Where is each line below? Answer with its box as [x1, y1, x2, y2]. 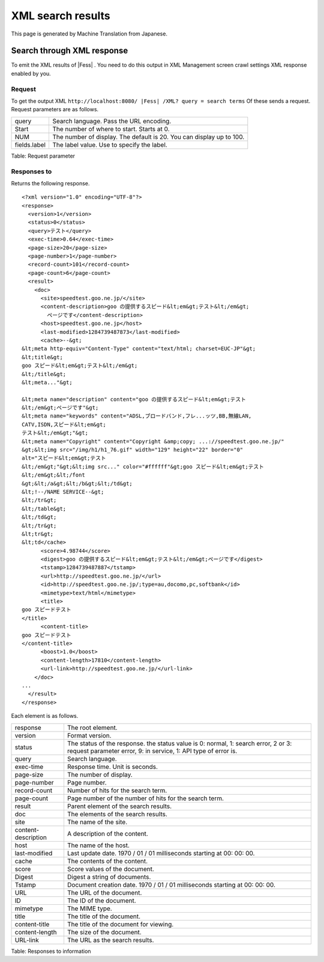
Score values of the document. [67, 865, 154, 873]
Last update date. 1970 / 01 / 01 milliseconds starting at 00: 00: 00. [67, 849, 255, 857]
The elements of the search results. [67, 810, 168, 818]
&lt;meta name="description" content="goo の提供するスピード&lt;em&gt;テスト [22, 396, 246, 402]
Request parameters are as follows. [11, 106, 99, 113]
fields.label [14, 140, 46, 149]
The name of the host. [67, 841, 130, 849]
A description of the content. [67, 829, 148, 837]
